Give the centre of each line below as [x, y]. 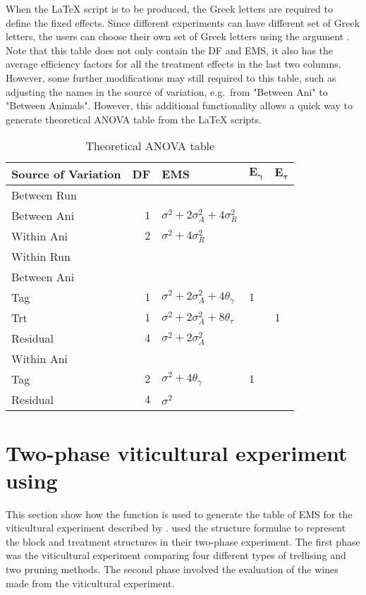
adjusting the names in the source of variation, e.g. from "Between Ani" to [167, 91]
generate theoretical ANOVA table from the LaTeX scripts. [134, 119]
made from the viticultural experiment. [90, 583]
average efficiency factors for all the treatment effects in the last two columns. [173, 64]
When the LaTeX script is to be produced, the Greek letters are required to [169, 8]
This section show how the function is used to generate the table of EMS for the [179, 514]
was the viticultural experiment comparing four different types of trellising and [176, 555]
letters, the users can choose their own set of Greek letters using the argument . [178, 36]
